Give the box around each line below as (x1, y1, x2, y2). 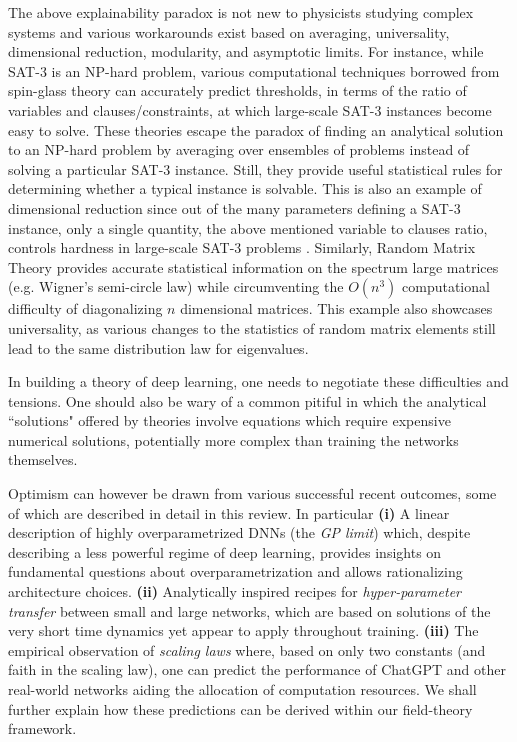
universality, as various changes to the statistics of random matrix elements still (8, 317, 496, 338)
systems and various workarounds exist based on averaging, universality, (8, 21, 450, 42)
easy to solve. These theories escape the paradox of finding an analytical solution (8, 119, 504, 140)
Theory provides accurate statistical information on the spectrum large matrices (8, 256, 499, 277)
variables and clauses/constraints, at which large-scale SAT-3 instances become (8, 99, 492, 120)
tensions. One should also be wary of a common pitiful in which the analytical (8, 390, 487, 411)
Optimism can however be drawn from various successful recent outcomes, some (8, 483, 497, 504)
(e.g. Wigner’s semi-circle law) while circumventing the (8, 276, 344, 297)
